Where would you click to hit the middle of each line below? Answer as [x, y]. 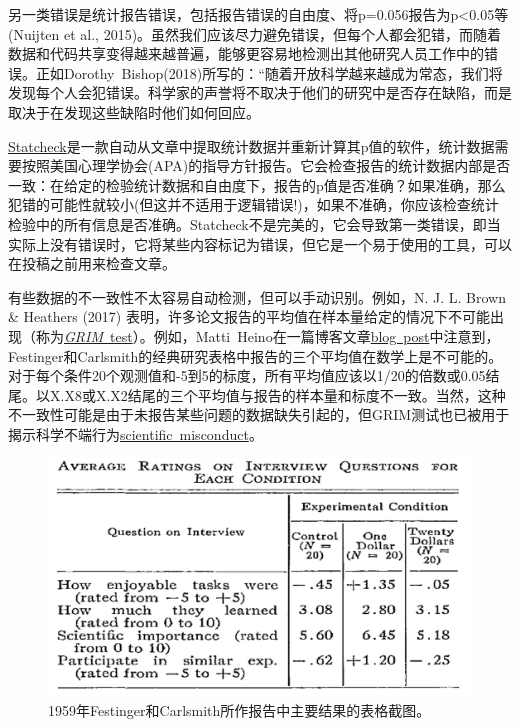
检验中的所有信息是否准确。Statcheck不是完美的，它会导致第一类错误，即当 [254, 223]
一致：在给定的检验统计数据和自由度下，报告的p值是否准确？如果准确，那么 [257, 184]
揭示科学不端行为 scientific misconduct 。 [135, 433]
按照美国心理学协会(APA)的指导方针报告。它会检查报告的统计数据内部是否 [266, 165]
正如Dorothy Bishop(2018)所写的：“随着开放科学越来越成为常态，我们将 [269, 72]
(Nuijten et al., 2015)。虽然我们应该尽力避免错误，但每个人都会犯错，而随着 [255, 33]
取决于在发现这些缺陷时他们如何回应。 [134, 111]
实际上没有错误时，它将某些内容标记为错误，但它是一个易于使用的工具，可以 [260, 243]
